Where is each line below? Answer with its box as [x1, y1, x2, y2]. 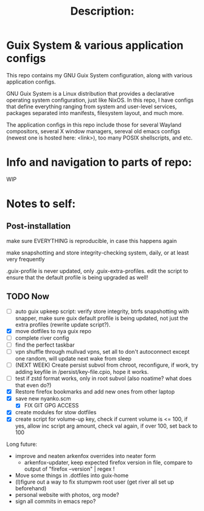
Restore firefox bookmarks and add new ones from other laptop [15, 388, 175, 395]
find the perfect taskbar [15, 341, 75, 348]
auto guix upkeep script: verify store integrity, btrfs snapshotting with [15, 308, 189, 315]
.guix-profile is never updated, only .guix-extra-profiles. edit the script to [6, 267, 189, 275]
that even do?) [15, 382, 52, 389]
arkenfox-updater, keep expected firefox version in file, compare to [24, 459, 193, 467]
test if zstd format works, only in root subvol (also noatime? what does [15, 375, 192, 382]
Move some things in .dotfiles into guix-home [15, 472, 129, 479]
